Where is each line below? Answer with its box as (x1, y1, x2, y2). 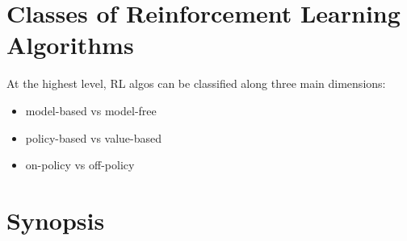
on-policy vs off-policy (25, 156, 135, 173)
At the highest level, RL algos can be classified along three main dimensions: (6, 75, 386, 92)
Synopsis (6, 203, 105, 236)
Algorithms (6, 28, 134, 61)
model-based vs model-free (25, 102, 157, 118)
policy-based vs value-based (25, 129, 162, 146)
